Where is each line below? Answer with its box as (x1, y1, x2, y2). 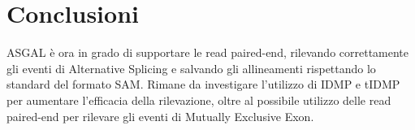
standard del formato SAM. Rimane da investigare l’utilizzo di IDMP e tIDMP (6, 76, 400, 93)
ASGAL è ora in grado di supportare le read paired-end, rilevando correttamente (6, 44, 409, 61)
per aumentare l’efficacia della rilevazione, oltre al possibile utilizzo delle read (6, 91, 391, 108)
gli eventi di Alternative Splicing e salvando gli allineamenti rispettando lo (6, 59, 376, 76)
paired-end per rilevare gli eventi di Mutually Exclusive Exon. (6, 107, 314, 124)
